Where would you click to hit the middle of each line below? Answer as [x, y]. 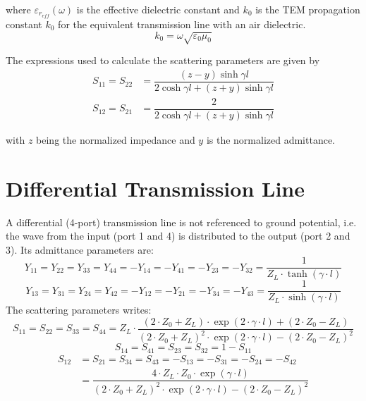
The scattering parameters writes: [79, 310]
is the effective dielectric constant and [158, 9]
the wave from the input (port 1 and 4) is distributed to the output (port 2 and [178, 236]
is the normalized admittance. [271, 139]
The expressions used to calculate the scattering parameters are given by [163, 60]
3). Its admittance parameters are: [80, 249]
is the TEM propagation [308, 9]
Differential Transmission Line [155, 188]
